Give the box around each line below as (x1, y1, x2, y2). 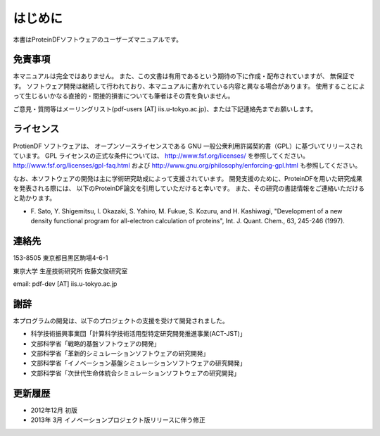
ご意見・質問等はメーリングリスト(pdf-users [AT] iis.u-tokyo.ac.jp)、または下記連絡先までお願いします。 (13, 104, 317, 113)
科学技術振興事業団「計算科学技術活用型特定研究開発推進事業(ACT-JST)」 (30, 330, 246, 338)
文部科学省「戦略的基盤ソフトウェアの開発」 (30, 339, 160, 348)
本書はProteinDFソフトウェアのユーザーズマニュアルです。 (13, 35, 183, 44)
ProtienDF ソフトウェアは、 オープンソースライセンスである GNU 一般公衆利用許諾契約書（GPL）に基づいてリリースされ (13, 142, 363, 150)
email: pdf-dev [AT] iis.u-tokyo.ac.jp (13, 279, 118, 288)
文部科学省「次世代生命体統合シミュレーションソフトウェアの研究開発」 (30, 368, 241, 377)
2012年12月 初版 (30, 406, 77, 414)
